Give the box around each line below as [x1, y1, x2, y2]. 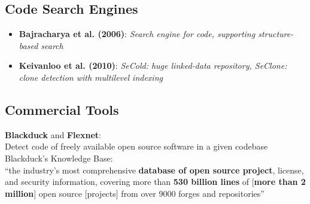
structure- [258, 28, 294, 40]
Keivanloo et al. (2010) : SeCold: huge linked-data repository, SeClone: [19, 59, 287, 72]
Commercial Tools [5, 100, 119, 118]
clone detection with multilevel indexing [19, 71, 163, 83]
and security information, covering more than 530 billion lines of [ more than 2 [5, 175, 306, 188]
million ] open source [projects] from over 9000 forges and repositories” [5, 187, 265, 199]
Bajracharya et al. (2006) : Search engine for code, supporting [19, 28, 256, 40]
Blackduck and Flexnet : [5, 128, 101, 141]
